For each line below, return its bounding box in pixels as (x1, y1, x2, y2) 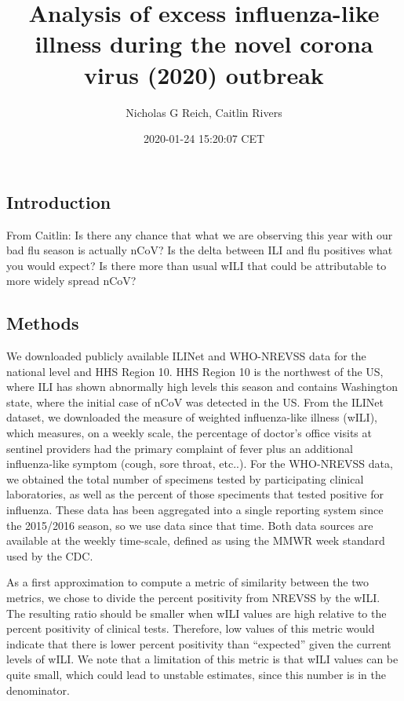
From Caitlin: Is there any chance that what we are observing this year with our (6, 226, 393, 243)
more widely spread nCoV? (6, 272, 136, 289)
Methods (6, 311, 79, 335)
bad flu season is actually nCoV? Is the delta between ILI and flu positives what (6, 242, 393, 258)
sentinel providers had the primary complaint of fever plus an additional (6, 440, 353, 456)
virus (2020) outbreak (84, 58, 324, 90)
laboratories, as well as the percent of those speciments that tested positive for (6, 486, 384, 502)
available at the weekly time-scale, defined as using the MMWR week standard (6, 532, 385, 549)
